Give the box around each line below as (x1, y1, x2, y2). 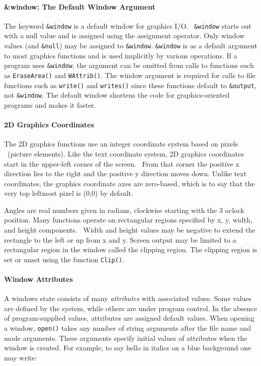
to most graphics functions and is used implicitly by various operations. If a (4, 50, 237, 60)
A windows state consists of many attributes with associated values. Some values (4, 293, 252, 304)
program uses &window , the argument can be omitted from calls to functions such (4, 60, 254, 70)
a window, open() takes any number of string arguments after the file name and (4, 323, 251, 333)
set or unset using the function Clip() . (4, 254, 124, 264)
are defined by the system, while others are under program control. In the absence (4, 303, 257, 313)
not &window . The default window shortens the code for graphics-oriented (4, 90, 230, 100)
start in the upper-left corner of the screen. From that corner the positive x (4, 158, 239, 169)
